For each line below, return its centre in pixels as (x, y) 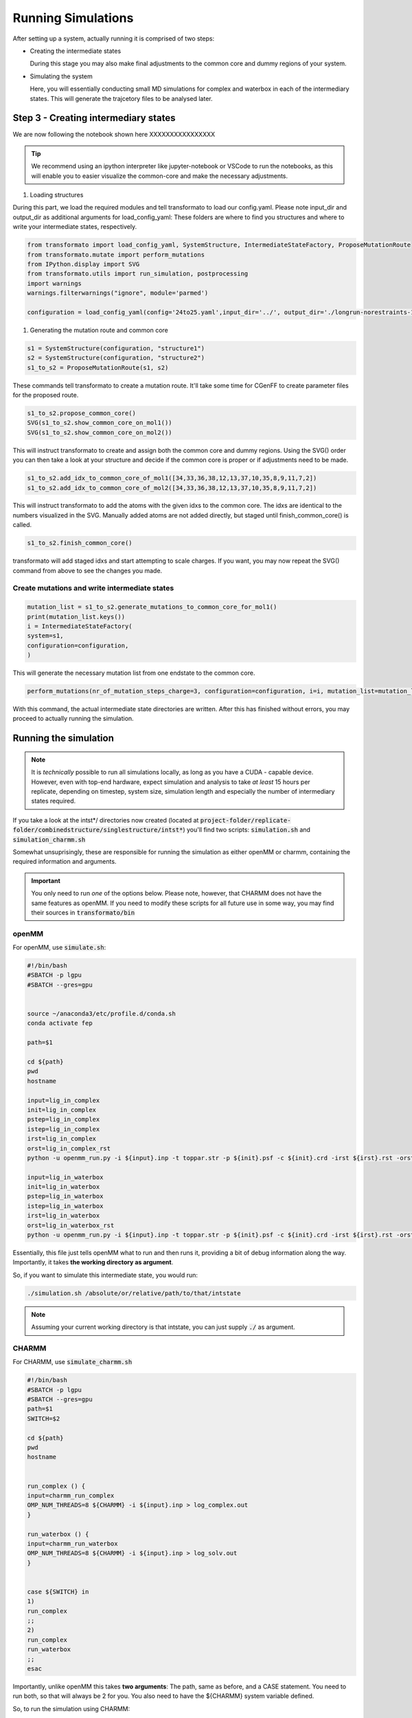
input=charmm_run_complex (71, 1495)
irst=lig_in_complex (61, 1139)
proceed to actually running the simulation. (73, 719)
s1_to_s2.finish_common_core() (80, 543)
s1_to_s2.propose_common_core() (82, 413)
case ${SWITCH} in (58, 1592)
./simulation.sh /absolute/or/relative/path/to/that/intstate (134, 1293)
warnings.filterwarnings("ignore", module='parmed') (118, 293)
